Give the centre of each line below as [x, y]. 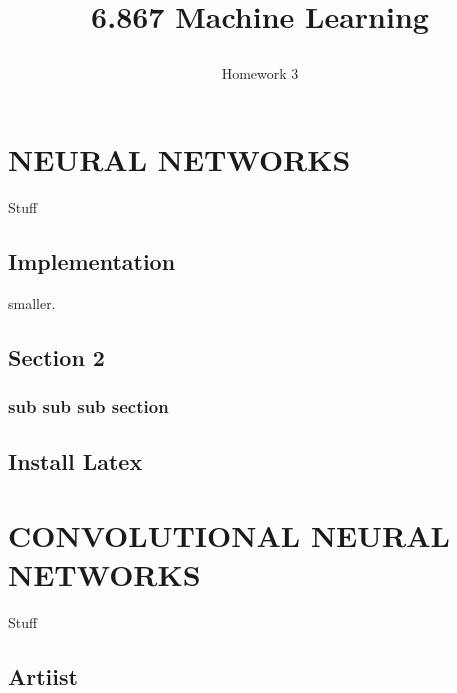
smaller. [32, 302]
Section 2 [56, 356]
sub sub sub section [88, 406]
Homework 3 [260, 73]
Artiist [43, 676]
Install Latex [75, 461]
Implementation [92, 260]
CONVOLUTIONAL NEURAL [229, 534]
